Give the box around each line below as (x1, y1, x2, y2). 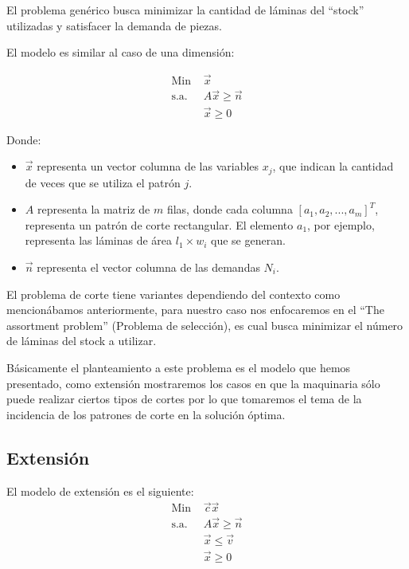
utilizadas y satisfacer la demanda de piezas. (6, 17, 222, 33)
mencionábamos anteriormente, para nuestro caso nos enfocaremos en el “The (6, 301, 384, 318)
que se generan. (211, 232, 286, 249)
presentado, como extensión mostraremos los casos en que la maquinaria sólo (6, 375, 380, 391)
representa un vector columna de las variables (37, 158, 259, 175)
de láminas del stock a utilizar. (6, 332, 157, 349)
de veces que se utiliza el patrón (25, 174, 181, 190)
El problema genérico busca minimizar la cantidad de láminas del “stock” (6, 2, 364, 18)
